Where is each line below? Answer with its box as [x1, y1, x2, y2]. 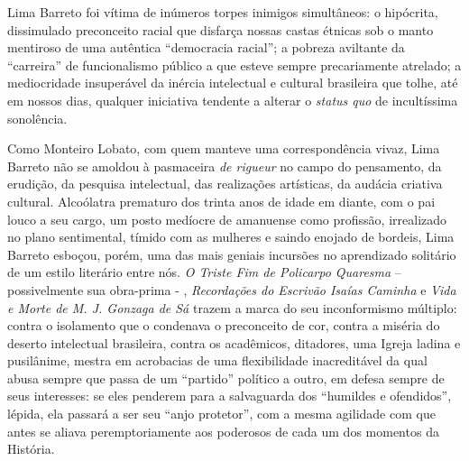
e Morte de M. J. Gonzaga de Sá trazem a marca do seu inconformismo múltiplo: [7, 298, 457, 317]
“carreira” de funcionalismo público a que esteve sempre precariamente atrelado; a [7, 55, 462, 74]
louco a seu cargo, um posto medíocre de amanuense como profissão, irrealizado [7, 209, 447, 228]
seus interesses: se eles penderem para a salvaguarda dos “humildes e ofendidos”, [7, 386, 452, 405]
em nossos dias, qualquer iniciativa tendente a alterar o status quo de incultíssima [7, 90, 458, 109]
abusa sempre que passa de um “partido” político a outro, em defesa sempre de [7, 368, 445, 387]
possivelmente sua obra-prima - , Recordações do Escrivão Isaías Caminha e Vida [7, 280, 456, 299]
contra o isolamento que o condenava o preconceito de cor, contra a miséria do [7, 316, 440, 335]
